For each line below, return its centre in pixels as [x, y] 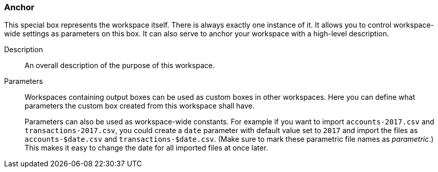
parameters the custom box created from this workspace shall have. [140, 106]
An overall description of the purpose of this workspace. [120, 66]
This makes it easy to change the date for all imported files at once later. [147, 148]
